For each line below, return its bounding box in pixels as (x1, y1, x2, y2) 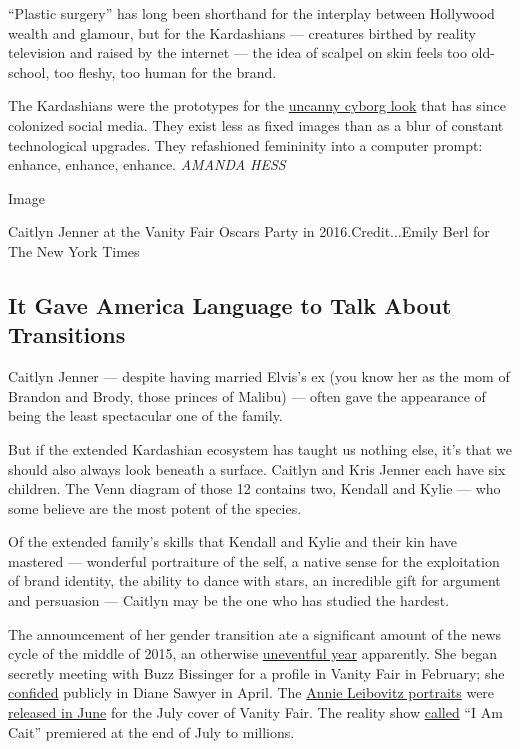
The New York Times (8, 240, 140, 261)
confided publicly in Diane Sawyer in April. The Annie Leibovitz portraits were (8, 682, 495, 703)
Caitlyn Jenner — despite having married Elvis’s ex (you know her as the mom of (8, 366, 510, 387)
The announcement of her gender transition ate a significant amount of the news (8, 623, 502, 644)
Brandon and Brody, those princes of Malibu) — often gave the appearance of (8, 385, 486, 406)
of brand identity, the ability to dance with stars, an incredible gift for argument (8, 570, 501, 591)
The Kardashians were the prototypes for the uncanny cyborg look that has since (8, 95, 506, 116)
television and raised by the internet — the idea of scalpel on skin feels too (8, 42, 467, 63)
